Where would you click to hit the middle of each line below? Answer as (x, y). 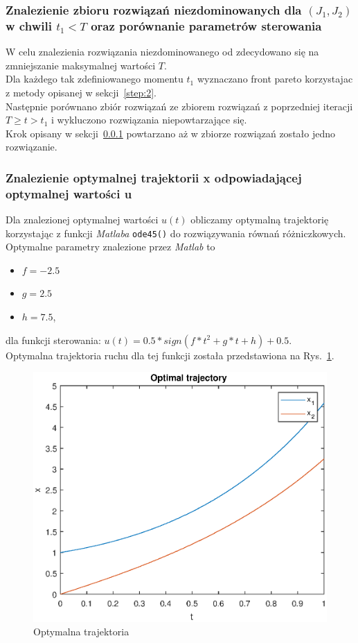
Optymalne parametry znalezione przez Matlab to (110, 247)
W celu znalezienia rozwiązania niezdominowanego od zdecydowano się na (162, 52)
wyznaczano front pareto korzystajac (275, 79)
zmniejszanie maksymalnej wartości (81, 65)
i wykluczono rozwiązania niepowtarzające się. (149, 120)
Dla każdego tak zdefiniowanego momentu (95, 79)
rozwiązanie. (32, 147)
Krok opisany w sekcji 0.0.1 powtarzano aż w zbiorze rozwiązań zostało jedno (171, 133)
